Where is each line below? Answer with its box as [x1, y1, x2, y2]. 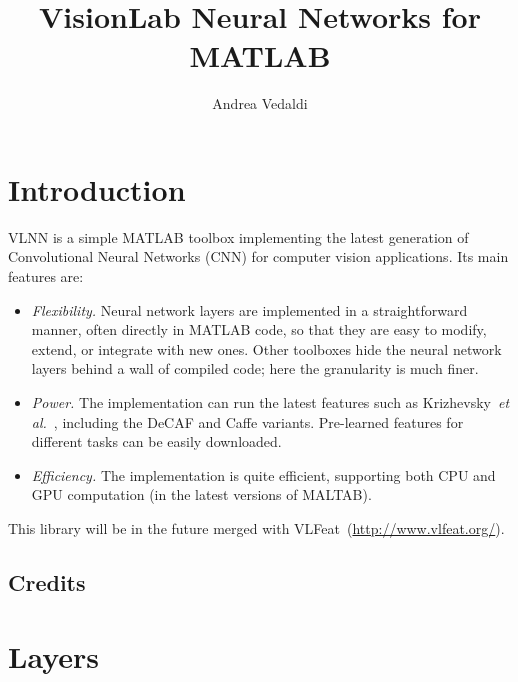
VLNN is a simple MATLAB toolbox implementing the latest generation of [8, 226, 469, 247]
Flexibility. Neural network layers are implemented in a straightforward [31, 299, 468, 320]
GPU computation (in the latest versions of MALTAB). [31, 484, 372, 505]
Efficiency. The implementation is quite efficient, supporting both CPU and [31, 464, 496, 485]
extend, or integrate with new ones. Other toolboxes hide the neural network [31, 338, 502, 359]
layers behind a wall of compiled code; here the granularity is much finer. [31, 358, 479, 379]
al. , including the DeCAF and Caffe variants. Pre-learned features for [31, 411, 464, 432]
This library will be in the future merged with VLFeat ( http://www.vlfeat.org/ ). [8, 517, 505, 538]
